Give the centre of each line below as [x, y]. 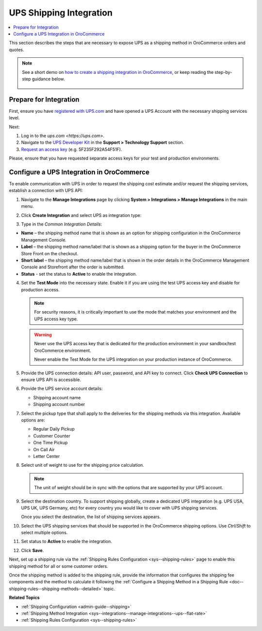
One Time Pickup [50, 443]
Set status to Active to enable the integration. [66, 542]
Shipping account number [59, 404]
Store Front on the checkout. [50, 253]
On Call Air [44, 449]
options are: [33, 420]
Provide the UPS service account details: [62, 388]
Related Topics [24, 597]
